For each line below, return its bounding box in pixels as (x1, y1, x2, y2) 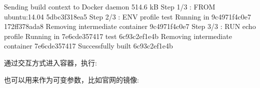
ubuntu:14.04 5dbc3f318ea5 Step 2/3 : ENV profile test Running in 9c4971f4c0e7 (4, 11, 251, 21)
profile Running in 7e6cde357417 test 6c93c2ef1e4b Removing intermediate (4, 30, 232, 41)
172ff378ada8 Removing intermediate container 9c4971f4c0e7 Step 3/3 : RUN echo (4, 21, 256, 31)
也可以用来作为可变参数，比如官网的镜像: (4, 74, 139, 84)
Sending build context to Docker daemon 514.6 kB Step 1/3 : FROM (4, 1, 215, 11)
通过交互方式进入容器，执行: (4, 57, 97, 67)
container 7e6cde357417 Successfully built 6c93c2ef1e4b (4, 40, 173, 51)
